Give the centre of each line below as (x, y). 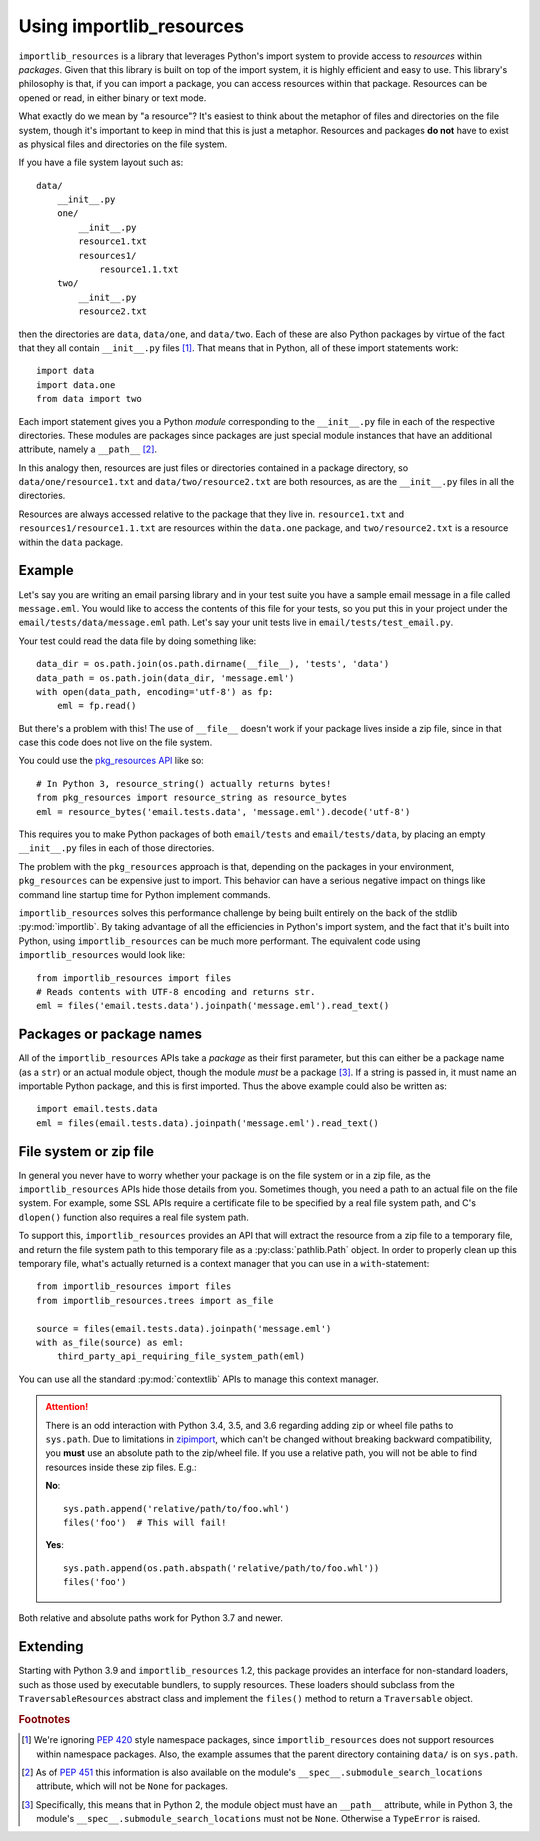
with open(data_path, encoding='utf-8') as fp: (155, 691)
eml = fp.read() (96, 706)
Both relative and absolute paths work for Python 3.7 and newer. (151, 1618)
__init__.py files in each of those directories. (116, 848)
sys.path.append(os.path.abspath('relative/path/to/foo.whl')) (221, 1568)
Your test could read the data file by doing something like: (137, 641)
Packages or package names (110, 1034)
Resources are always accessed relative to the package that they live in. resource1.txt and (211, 514)
